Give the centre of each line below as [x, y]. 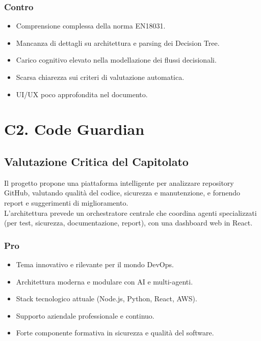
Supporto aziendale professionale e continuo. [85, 315]
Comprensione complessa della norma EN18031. [91, 26]
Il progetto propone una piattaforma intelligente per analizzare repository [119, 182]
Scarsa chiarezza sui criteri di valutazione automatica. [100, 77]
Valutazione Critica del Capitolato [96, 161]
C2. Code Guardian [74, 129]
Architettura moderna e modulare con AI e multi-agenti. [105, 281]
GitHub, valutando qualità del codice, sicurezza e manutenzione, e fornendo [122, 193]
